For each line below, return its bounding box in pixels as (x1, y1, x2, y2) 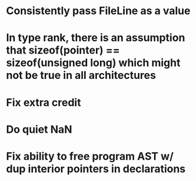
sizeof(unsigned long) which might (6, 56, 181, 70)
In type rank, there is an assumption (6, 31, 185, 45)
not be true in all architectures (6, 69, 156, 82)
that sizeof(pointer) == (6, 44, 120, 57)
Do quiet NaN (6, 123, 72, 136)
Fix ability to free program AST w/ (6, 149, 174, 163)
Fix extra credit (6, 96, 81, 109)
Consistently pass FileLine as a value (6, 4, 191, 18)
